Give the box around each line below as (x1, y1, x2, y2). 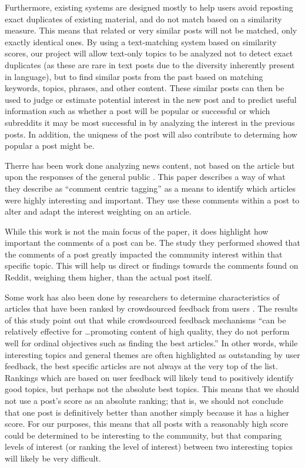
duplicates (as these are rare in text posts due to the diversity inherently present (5, 58, 295, 71)
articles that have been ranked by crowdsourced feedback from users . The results (5, 302, 298, 315)
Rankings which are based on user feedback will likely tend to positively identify (5, 371, 294, 383)
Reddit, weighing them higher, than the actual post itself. (5, 271, 213, 283)
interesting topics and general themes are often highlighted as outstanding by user (5, 348, 300, 360)
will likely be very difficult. (5, 452, 101, 464)
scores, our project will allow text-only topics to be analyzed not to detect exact (5, 47, 293, 59)
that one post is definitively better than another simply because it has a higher (5, 406, 289, 418)
